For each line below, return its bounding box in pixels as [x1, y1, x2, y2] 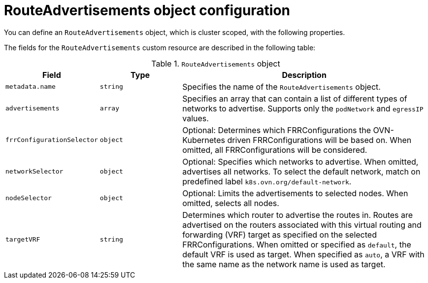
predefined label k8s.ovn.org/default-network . [182, 176, 352, 186]
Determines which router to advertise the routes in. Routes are [182, 210, 413, 220]
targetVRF [5, 236, 40, 244]
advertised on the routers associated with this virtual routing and [182, 219, 422, 230]
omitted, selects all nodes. [182, 198, 279, 208]
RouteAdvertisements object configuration [4, 2, 291, 19]
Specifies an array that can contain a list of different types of [182, 93, 407, 104]
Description [282, 70, 327, 80]
